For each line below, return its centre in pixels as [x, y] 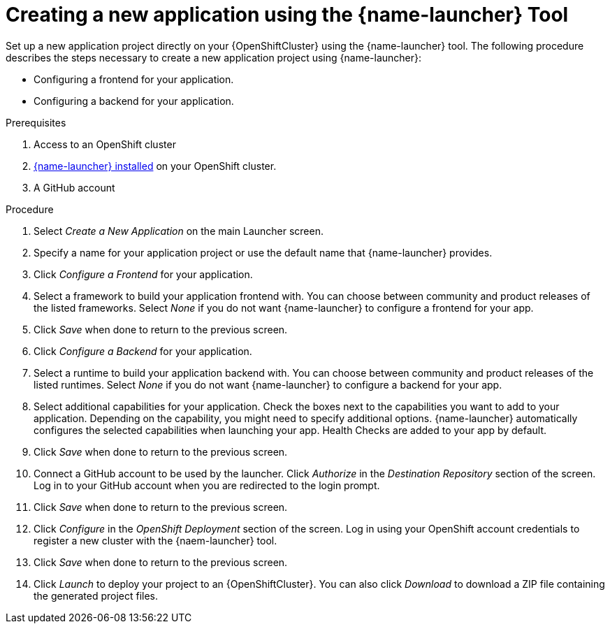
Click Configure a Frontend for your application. [143, 274]
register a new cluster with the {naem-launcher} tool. [155, 540]
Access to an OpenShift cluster [105, 144]
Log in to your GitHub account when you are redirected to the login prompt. [207, 485]
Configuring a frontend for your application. [134, 79]
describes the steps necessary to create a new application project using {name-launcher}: [214, 57]
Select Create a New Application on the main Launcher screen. [179, 231]
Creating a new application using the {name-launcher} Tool [287, 15]
